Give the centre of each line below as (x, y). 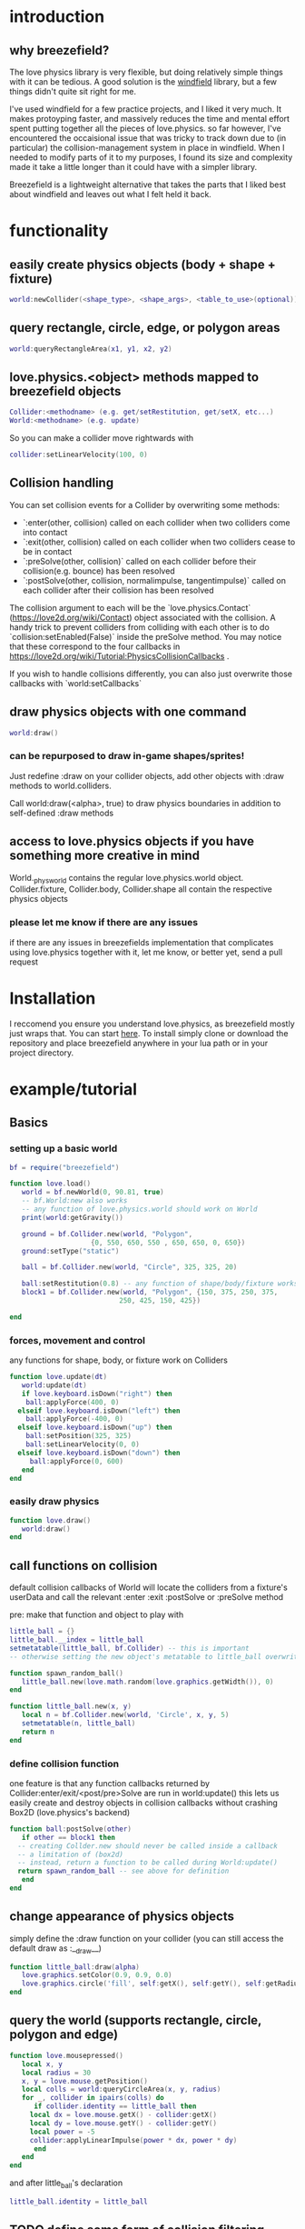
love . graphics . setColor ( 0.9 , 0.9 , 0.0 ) (97, 1975)
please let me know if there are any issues (103, 923)
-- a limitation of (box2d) (71, 1854)
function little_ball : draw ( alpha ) (75, 1967)
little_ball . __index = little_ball (77, 1640)
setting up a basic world (64, 1149)
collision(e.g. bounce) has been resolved (98, 571)
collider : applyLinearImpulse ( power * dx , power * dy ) (133, 2140)
